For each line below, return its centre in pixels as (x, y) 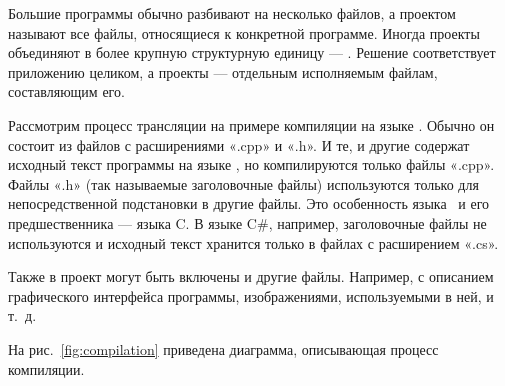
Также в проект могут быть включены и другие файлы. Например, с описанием (251, 276)
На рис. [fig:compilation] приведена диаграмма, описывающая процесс (223, 348)
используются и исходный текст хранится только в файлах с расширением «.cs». (253, 242)
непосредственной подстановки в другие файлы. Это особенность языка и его (249, 203)
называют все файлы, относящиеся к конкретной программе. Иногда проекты (244, 32)
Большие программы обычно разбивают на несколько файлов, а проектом (232, 13)
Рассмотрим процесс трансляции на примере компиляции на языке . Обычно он (251, 124)
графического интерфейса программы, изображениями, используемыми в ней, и (251, 295)
